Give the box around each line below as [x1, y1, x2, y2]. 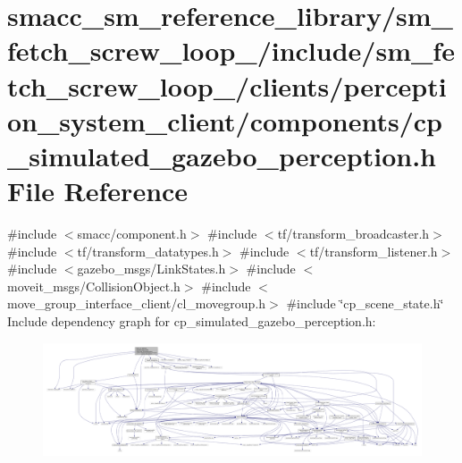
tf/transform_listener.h [309, 241, 438, 260]
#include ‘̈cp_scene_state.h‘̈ [286, 294, 444, 313]
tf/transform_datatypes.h [77, 241, 219, 260]
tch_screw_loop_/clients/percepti [7, 67, 447, 104]
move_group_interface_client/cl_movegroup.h [7, 294, 266, 313]
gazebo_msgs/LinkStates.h [77, 259, 226, 278]
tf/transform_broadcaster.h [277, 224, 430, 243]
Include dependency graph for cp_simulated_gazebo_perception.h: [7, 312, 376, 331]
